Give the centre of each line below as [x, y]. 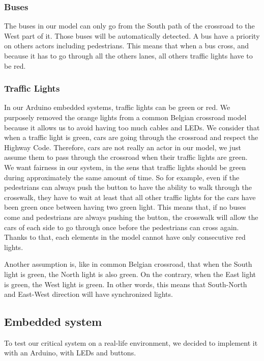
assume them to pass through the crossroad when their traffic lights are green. [126, 157]
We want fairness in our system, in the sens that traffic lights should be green [125, 167]
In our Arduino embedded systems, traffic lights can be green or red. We [117, 107]
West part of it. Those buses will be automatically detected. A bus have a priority [132, 35]
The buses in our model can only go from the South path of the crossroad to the [129, 26]
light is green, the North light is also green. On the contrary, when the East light [130, 274]
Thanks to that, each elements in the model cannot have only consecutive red [125, 237]
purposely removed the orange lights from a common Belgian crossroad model [125, 117]
